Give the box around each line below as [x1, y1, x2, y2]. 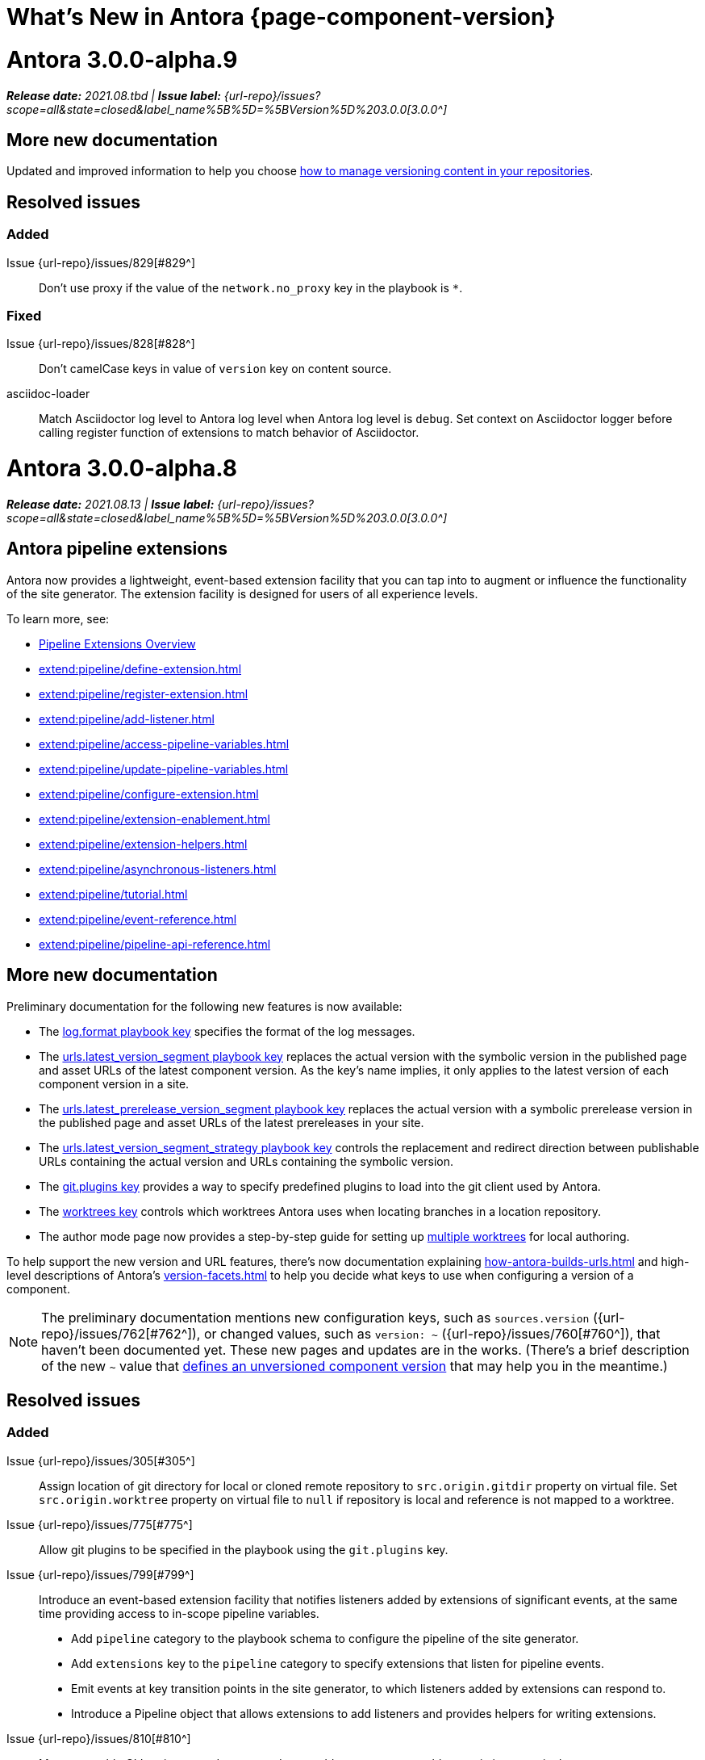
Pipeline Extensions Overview [39, 636, 196, 651]
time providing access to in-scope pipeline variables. [39, 1606, 319, 1620]
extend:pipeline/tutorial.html [39, 886, 188, 901]
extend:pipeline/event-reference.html [39, 911, 237, 926]
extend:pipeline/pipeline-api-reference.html [39, 937, 271, 951]
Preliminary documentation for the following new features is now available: [6, 999, 403, 1013]
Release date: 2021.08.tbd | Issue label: [6, 88, 221, 103]
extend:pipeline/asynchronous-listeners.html [39, 861, 277, 876]
